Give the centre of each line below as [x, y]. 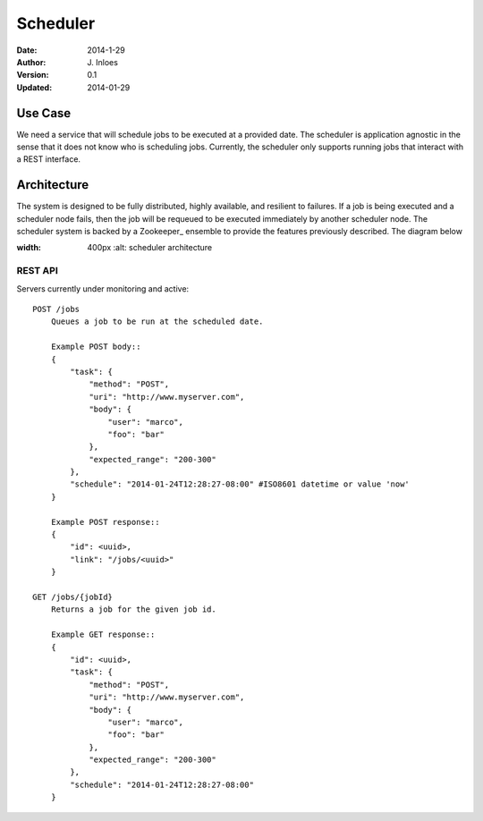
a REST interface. [48, 159]
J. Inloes [102, 62]
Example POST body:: [96, 347]
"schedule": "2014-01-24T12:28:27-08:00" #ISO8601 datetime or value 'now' [240, 484]
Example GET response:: [103, 635]
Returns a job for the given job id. [133, 609]
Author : [31, 62]
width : [29, 248]
